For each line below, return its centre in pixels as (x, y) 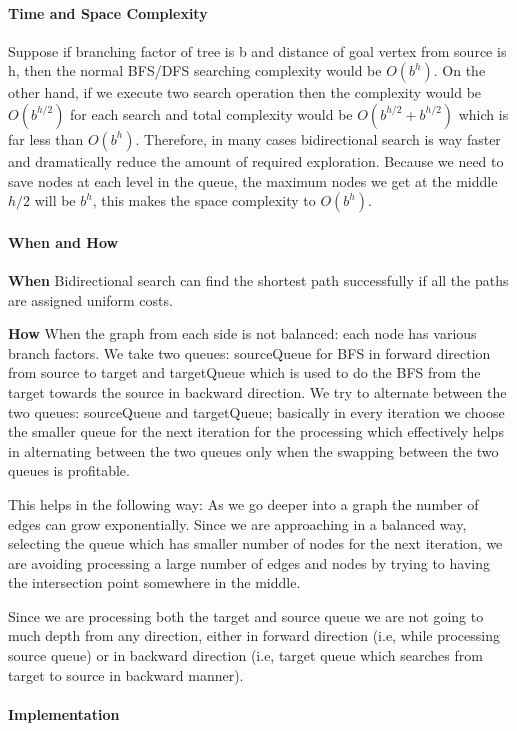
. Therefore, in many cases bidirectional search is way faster (318, 138)
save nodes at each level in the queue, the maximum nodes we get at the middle (253, 180)
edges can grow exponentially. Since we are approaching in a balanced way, (237, 523)
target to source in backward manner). (126, 674)
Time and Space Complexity (108, 12)
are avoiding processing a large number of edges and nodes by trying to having (249, 562)
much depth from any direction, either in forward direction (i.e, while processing (254, 635)
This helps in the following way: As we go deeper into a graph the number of (243, 503)
